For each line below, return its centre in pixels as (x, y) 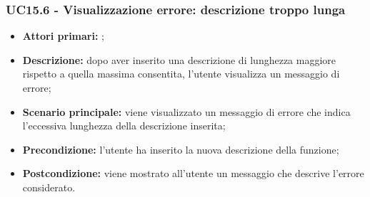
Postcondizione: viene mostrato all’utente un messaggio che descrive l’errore (193, 173)
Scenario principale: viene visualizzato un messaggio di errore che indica (186, 111)
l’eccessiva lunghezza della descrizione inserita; (124, 126)
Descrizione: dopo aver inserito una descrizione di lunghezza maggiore (179, 59)
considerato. (49, 187)
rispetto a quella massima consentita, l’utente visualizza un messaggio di (181, 74)
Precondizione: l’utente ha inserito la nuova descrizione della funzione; (181, 149)
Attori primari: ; (63, 36)
